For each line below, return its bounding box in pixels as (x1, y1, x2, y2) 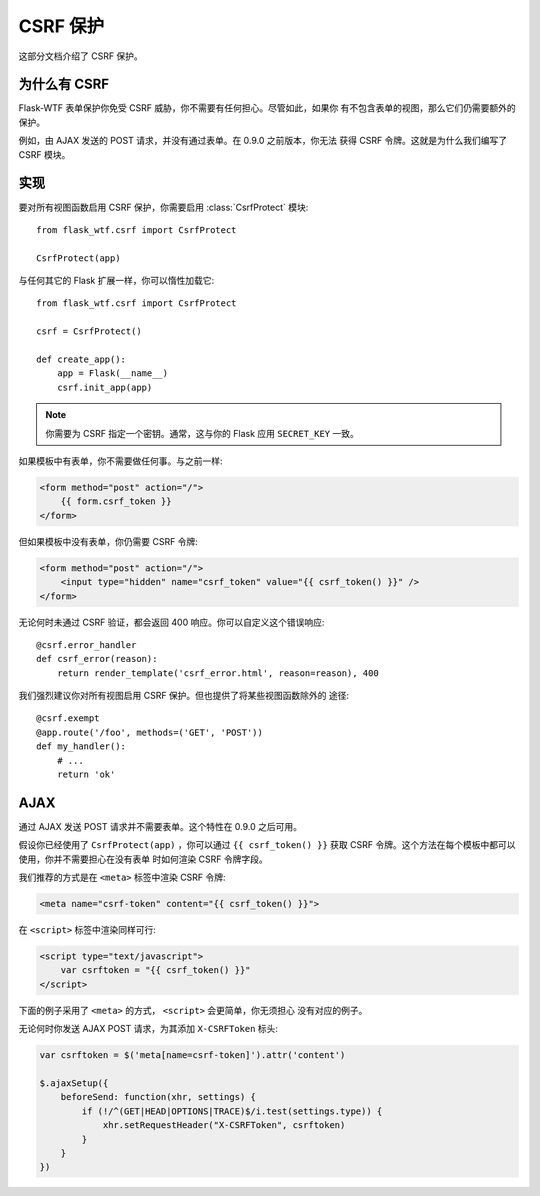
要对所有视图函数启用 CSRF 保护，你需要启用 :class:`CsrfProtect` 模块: (18, 201, 309, 213)
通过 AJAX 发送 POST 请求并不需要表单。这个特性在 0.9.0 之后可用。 (18, 820, 303, 832)
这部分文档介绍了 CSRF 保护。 (18, 50, 144, 62)
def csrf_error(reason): (36, 653, 158, 665)
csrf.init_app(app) (56, 381, 153, 393)
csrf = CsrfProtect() (36, 326, 142, 337)
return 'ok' (56, 769, 116, 780)
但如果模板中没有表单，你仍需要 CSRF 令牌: (18, 535, 199, 547)
